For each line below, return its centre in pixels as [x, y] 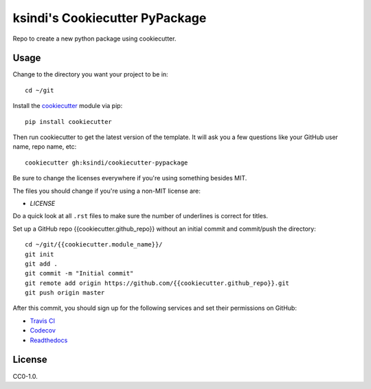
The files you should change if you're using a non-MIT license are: [106, 191]
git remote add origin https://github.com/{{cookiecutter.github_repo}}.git [157, 283]
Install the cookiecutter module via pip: [68, 106]
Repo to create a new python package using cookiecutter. [94, 39]
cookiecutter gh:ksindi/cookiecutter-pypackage [106, 162]
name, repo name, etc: [45, 147]
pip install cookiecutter [69, 122]
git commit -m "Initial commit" [79, 273]
